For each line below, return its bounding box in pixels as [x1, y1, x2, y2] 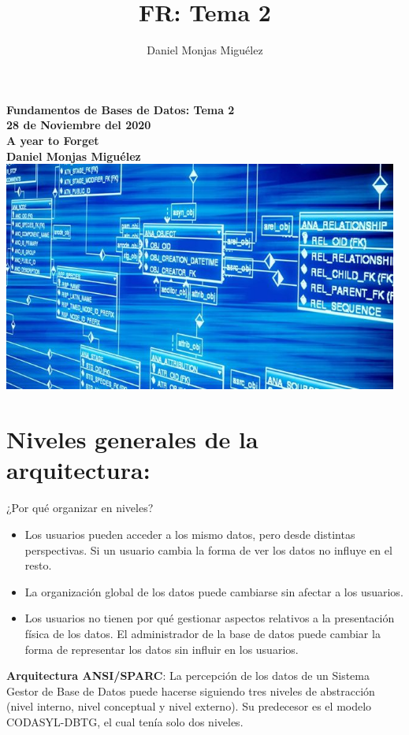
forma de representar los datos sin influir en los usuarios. [24, 640, 299, 657]
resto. [24, 557, 52, 574]
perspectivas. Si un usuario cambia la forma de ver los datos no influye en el [24, 541, 392, 558]
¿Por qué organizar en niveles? [6, 499, 154, 516]
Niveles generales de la [6, 423, 258, 455]
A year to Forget [6, 132, 99, 148]
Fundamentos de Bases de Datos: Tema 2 [6, 101, 235, 117]
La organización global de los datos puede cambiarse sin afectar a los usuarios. [24, 583, 403, 600]
